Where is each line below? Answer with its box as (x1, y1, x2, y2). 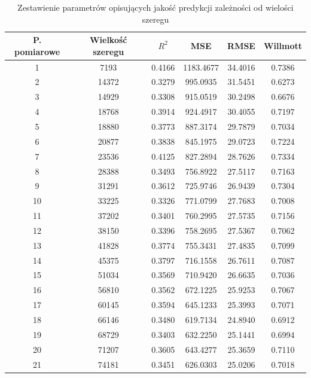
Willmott (263, 39, 302, 51)
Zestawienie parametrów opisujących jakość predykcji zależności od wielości (17, 1, 294, 13)
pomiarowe (14, 45, 60, 57)
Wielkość (89, 33, 127, 46)
